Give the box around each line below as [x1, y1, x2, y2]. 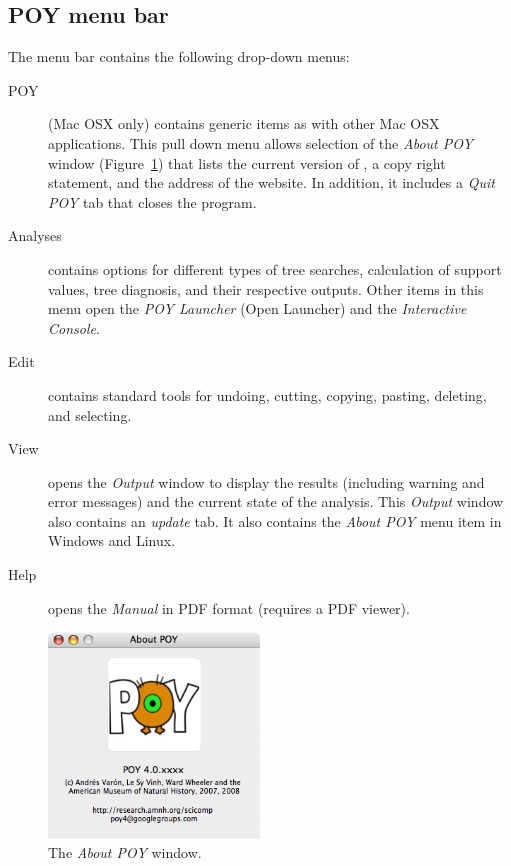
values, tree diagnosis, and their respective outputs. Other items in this [48, 278, 484, 299]
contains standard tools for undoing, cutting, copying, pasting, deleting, [48, 384, 487, 405]
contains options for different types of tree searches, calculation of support [48, 258, 502, 279]
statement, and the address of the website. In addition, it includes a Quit [48, 172, 495, 193]
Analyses [8, 225, 62, 246]
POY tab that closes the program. [48, 191, 257, 212]
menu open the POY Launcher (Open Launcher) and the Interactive [48, 298, 467, 319]
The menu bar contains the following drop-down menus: [8, 46, 350, 67]
